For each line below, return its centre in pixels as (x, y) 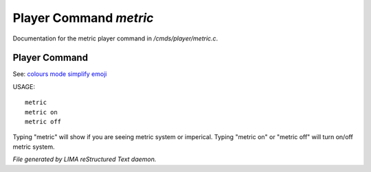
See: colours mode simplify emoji (60, 74)
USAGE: (24, 86)
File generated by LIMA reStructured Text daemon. (85, 159)
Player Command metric (83, 18)
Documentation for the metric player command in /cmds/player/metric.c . (115, 38)
